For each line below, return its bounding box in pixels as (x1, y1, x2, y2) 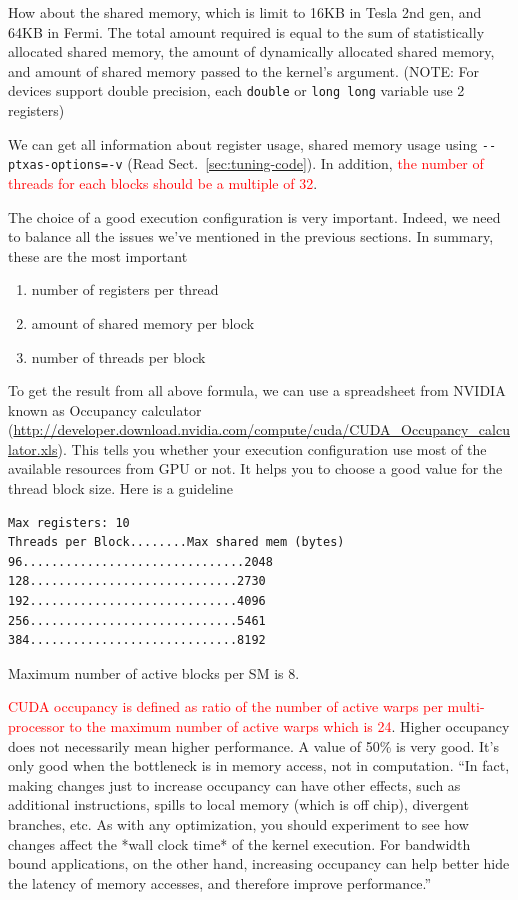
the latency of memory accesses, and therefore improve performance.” (8, 872, 432, 893)
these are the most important (8, 245, 188, 266)
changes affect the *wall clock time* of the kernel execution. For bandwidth (8, 833, 471, 854)
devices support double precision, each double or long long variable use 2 (8, 80, 465, 101)
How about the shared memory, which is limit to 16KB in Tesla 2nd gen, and (8, 2, 482, 22)
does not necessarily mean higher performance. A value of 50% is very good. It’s (8, 735, 499, 756)
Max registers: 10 (8, 515, 130, 530)
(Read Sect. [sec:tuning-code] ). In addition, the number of (127, 153, 484, 174)
